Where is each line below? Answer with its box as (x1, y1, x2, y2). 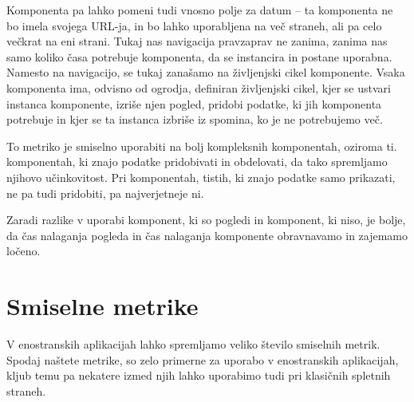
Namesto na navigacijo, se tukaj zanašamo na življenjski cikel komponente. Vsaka (6, 64, 405, 81)
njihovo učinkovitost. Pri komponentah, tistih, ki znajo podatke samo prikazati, (6, 168, 396, 185)
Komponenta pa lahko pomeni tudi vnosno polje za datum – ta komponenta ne (6, 2, 393, 18)
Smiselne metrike (6, 290, 199, 322)
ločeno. (6, 242, 41, 259)
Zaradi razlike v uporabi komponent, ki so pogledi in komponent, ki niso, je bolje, (6, 211, 406, 228)
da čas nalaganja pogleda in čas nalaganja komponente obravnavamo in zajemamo (6, 227, 408, 243)
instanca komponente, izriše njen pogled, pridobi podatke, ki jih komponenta (6, 95, 382, 112)
